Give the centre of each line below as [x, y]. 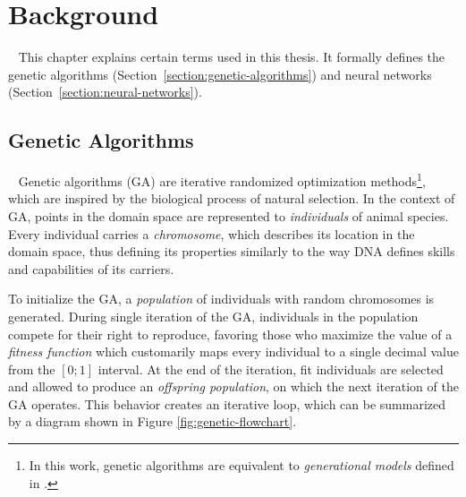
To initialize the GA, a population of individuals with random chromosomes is [221, 299]
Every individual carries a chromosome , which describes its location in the [212, 233]
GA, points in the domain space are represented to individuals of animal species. [229, 215]
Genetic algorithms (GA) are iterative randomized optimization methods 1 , [222, 180]
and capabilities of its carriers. [91, 268]
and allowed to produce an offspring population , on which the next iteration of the [233, 386]
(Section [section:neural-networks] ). [105, 92]
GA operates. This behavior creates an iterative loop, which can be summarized [227, 403]
